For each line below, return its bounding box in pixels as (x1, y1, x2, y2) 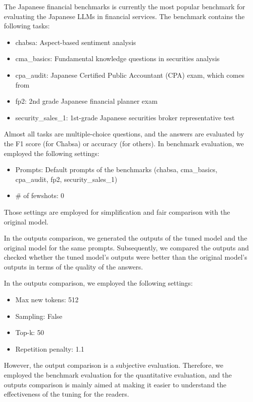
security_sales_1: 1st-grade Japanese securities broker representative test (15, 112, 235, 122)
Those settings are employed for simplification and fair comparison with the (4, 206, 230, 217)
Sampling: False (15, 311, 62, 321)
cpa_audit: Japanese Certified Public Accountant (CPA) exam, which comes (15, 69, 245, 80)
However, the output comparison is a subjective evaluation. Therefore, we (4, 360, 223, 370)
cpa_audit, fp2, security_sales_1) (15, 174, 117, 184)
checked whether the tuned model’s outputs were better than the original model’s (4, 252, 247, 262)
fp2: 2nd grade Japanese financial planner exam (15, 96, 158, 106)
